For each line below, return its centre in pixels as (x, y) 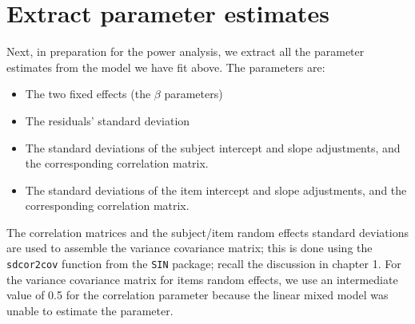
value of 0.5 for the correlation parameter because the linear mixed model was (198, 295)
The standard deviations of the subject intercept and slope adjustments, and (213, 147)
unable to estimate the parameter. (90, 310)
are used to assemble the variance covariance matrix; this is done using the (190, 248)
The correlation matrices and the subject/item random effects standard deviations (208, 232)
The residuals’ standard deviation (108, 120)
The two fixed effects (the (88, 94)
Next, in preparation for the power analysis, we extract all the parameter (186, 51)
